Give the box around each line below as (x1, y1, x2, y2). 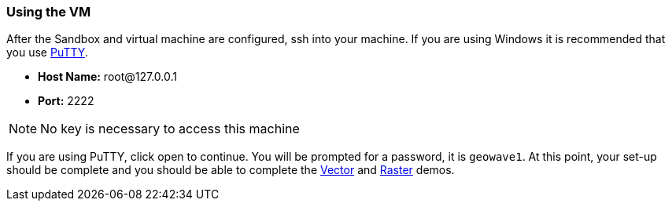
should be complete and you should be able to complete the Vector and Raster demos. (6, 163, 455, 177)
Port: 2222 (38, 94, 94, 108)
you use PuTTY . (6, 45, 88, 60)
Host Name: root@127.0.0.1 (38, 70, 178, 84)
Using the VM (6, 4, 91, 20)
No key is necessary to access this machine (40, 121, 300, 137)
